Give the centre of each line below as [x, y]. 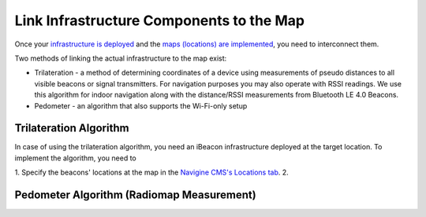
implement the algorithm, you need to [76, 158]
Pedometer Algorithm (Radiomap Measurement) [135, 195]
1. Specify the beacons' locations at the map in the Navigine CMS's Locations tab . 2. [152, 172]
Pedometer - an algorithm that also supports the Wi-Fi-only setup [141, 105]
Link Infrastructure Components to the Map [160, 20]
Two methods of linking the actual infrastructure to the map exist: [121, 58]
